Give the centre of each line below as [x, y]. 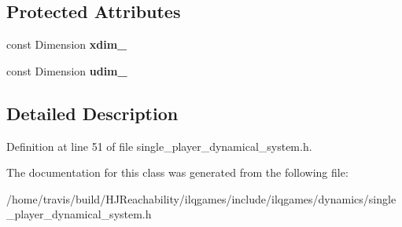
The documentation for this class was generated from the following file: [177, 172]
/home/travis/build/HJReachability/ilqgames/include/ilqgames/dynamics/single [201, 198]
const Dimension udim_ [67, 70]
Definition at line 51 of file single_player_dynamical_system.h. [159, 146]
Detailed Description [92, 113]
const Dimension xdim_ [67, 44]
